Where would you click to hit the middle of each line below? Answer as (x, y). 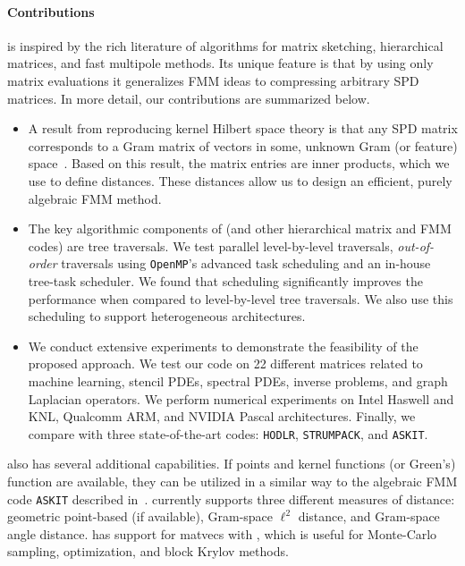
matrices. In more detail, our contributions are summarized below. (189, 98)
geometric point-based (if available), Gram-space (140, 516)
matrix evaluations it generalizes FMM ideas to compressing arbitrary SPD (213, 80)
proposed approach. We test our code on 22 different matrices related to (225, 363)
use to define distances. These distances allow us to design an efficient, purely (240, 180)
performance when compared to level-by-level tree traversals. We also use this (241, 298)
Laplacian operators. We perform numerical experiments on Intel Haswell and (241, 398)
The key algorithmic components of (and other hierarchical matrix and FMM (240, 228)
